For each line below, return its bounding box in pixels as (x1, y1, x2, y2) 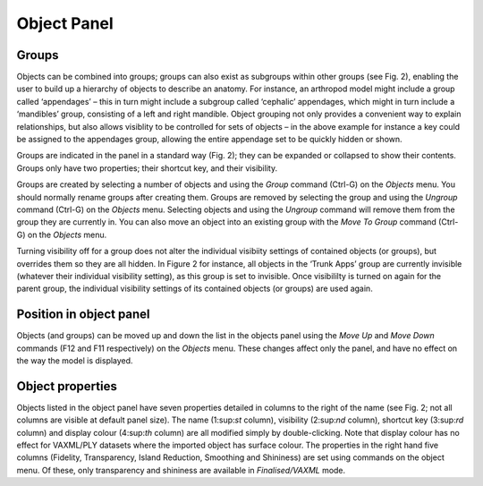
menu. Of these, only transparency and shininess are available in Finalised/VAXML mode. (16, 465, 346, 475)
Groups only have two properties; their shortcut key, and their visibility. (16, 162, 277, 174)
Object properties (16, 379, 118, 394)
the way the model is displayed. (16, 355, 133, 366)
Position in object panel (16, 307, 151, 322)
